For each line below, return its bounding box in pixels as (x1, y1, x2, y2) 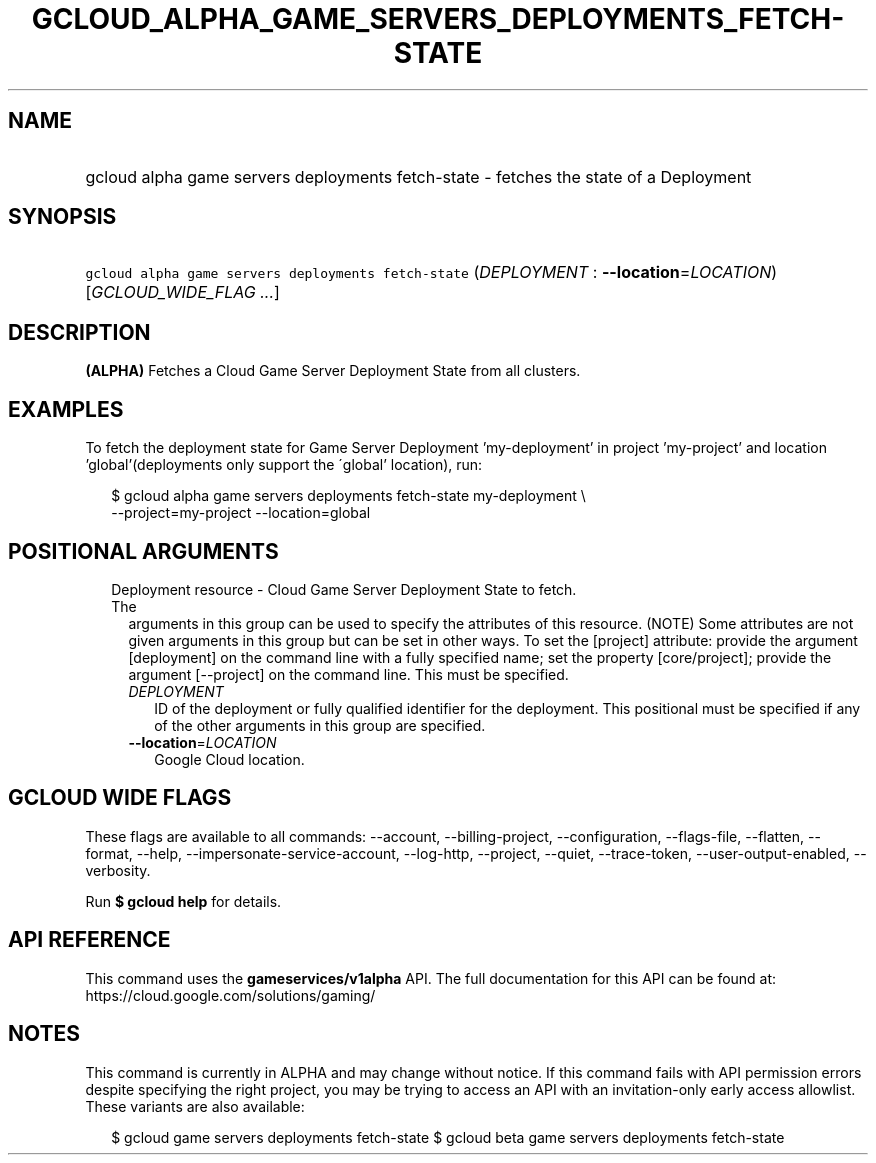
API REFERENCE (8, 927, 171, 953)
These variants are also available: (85, 1097, 305, 1115)
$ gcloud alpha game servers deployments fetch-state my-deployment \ (111, 487, 586, 505)
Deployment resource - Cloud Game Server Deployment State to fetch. (111, 580, 577, 598)
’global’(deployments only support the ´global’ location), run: (85, 456, 483, 474)
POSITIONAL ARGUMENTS (8, 538, 279, 564)
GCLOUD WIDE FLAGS (8, 785, 232, 811)
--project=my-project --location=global (111, 504, 371, 522)
